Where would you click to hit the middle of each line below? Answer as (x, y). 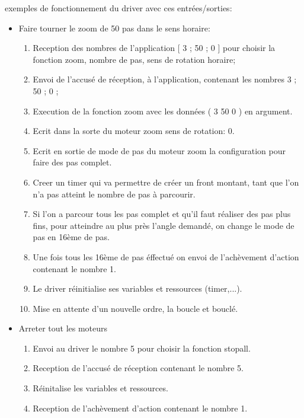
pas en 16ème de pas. (71, 237)
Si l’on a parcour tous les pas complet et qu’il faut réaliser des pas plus (162, 214)
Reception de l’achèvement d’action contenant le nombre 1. (140, 408)
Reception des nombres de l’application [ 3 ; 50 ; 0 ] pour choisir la (154, 48)
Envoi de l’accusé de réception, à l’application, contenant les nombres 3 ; (165, 79)
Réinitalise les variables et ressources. (100, 388)
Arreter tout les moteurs (63, 328)
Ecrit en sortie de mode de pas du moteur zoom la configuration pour (159, 150)
